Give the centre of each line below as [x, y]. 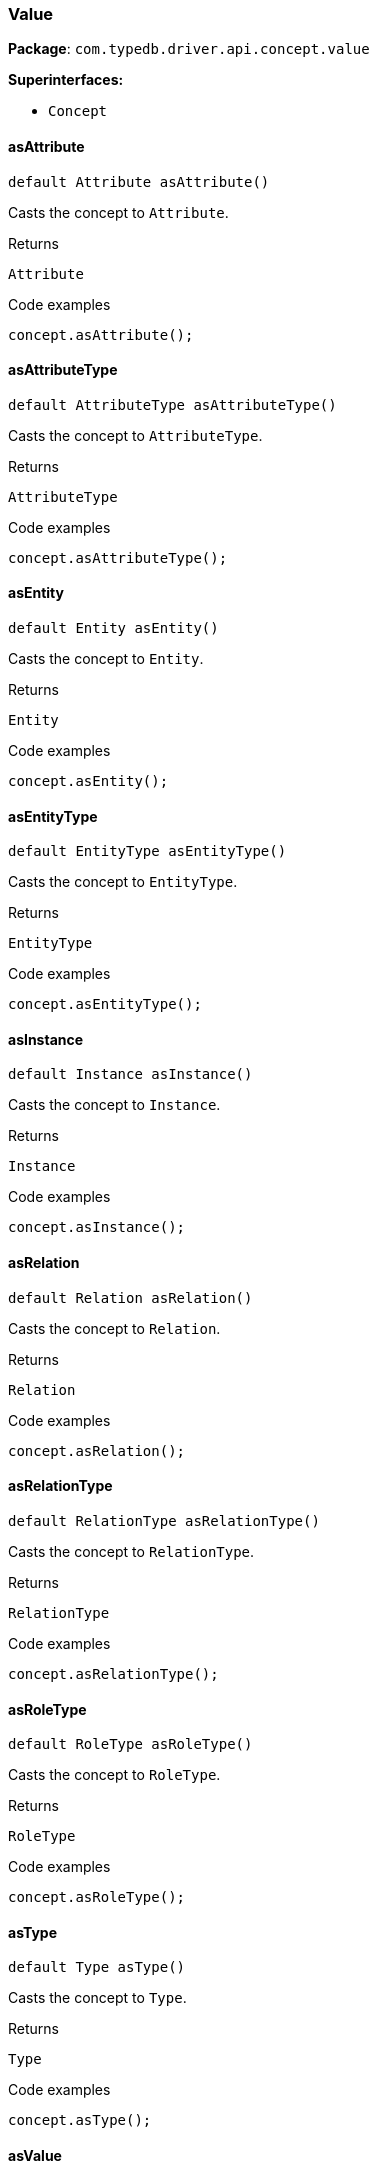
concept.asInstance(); [97, 1227]
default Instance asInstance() [130, 1074]
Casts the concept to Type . [97, 1998]
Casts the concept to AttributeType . [135, 435]
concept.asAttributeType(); [118, 557]
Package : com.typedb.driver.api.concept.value [189, 49]
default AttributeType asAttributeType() [172, 404]
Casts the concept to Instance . [114, 1105]
